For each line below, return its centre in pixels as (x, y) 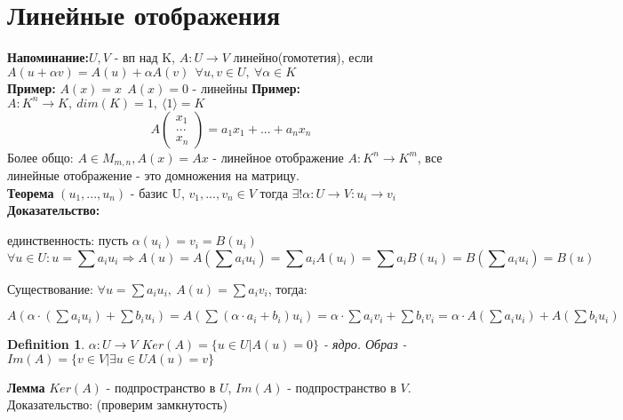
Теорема (31, 192)
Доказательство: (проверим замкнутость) (117, 404)
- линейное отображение (278, 157)
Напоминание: (48, 57)
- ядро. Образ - (365, 344)
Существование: (50, 288)
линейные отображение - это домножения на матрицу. (153, 175)
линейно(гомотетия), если (303, 57)
